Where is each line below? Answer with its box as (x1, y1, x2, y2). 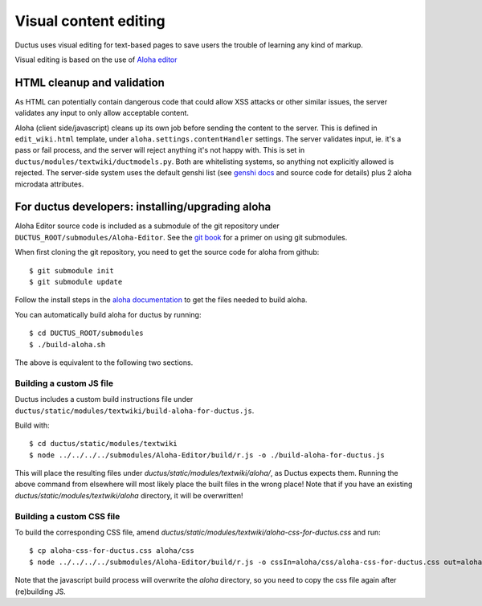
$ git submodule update (29, 277, 123, 287)
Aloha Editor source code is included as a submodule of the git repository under (14, 221, 280, 231)
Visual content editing (14, 12, 166, 30)
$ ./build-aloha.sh (29, 340, 106, 349)
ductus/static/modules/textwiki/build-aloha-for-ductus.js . (14, 406, 255, 416)
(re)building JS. (14, 587, 66, 596)
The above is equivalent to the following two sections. (14, 358, 194, 367)
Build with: (14, 420, 50, 430)
